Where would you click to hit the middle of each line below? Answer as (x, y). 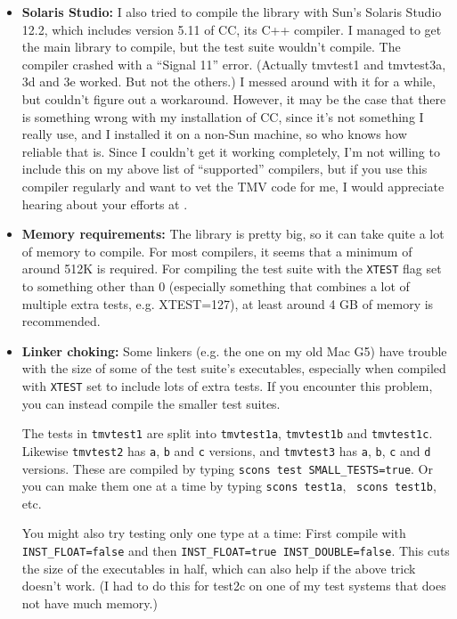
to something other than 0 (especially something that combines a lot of (216, 285)
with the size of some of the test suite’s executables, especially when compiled (234, 368)
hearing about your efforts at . (105, 204)
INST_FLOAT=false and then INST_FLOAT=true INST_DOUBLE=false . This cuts (236, 550)
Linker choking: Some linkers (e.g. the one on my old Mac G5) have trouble (234, 350)
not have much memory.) (90, 603)
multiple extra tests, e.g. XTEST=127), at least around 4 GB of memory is (228, 303)
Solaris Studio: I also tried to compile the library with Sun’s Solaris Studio (232, 12)
